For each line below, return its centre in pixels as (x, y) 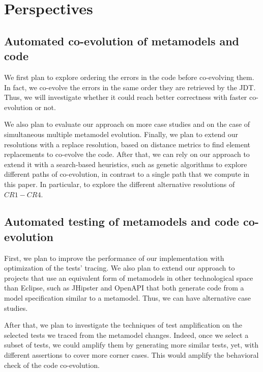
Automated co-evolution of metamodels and (122, 41)
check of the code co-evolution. (52, 365)
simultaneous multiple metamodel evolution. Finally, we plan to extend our (121, 134)
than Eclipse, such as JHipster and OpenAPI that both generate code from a (124, 288)
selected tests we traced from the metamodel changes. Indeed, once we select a (126, 335)
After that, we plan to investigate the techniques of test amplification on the (123, 325)
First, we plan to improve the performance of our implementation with (114, 258)
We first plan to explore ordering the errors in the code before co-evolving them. (129, 77)
